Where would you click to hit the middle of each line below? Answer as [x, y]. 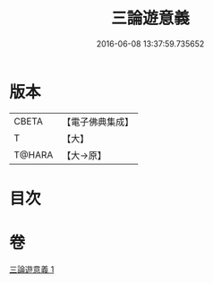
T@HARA [34, 155]
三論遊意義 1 [32, 269]
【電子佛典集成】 [98, 122]
